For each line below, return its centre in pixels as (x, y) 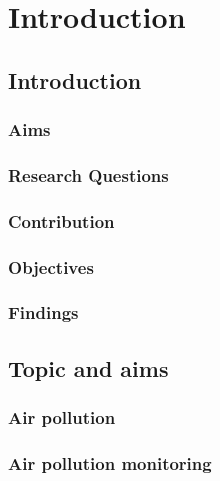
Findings (43, 312)
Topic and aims (88, 367)
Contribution (61, 220)
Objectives (51, 266)
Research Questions (88, 174)
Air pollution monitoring (110, 462)
